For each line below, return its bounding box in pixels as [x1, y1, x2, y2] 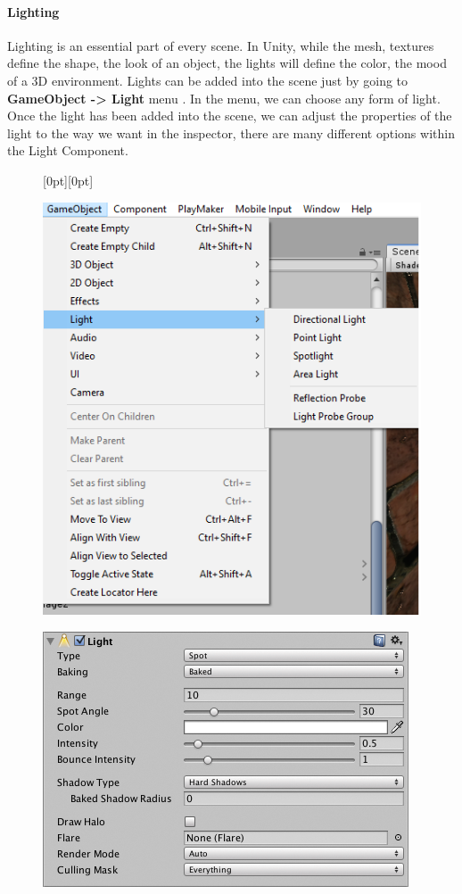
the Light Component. [7, 141, 128, 160]
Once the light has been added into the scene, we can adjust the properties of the [7, 106, 452, 125]
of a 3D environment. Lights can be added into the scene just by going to [7, 70, 408, 89]
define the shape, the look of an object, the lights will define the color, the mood [7, 54, 447, 72]
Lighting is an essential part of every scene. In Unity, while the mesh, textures [7, 36, 434, 54]
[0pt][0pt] [43, 170, 94, 189]
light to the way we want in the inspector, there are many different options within [7, 123, 455, 142]
